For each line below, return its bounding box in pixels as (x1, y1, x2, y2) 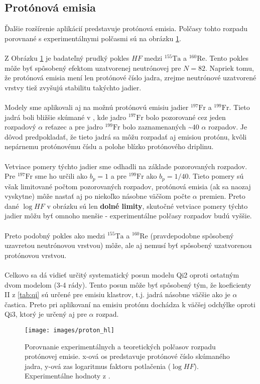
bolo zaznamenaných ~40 (122, 121, 199, 132)
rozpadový (5, 121, 36, 132)
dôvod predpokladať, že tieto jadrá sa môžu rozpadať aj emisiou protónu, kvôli (5, 131, 247, 142)
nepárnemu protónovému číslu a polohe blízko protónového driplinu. (5, 141, 214, 152)
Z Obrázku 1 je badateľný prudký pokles (5, 52, 129, 63)
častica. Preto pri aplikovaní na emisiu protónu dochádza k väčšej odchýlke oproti (5, 299, 255, 309)
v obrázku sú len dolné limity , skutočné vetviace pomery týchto (47, 200, 248, 211)
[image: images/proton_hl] (25, 326, 114, 334)
